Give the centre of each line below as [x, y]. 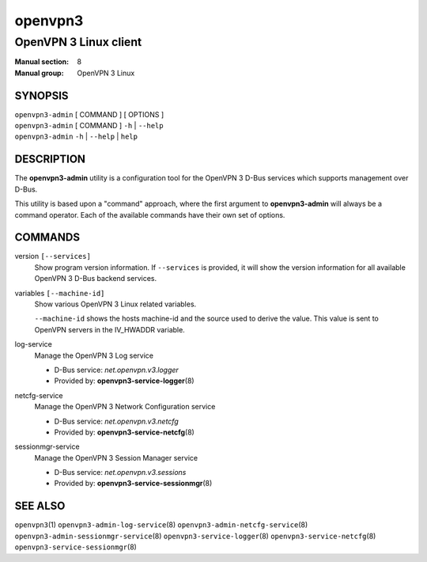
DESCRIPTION [50, 159]
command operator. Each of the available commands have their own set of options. [150, 215]
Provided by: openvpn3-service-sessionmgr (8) [133, 484]
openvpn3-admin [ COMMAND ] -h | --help [89, 126]
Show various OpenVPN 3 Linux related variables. [115, 304]
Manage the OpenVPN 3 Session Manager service [116, 458]
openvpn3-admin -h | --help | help [76, 137]
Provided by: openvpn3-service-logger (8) [124, 381]
